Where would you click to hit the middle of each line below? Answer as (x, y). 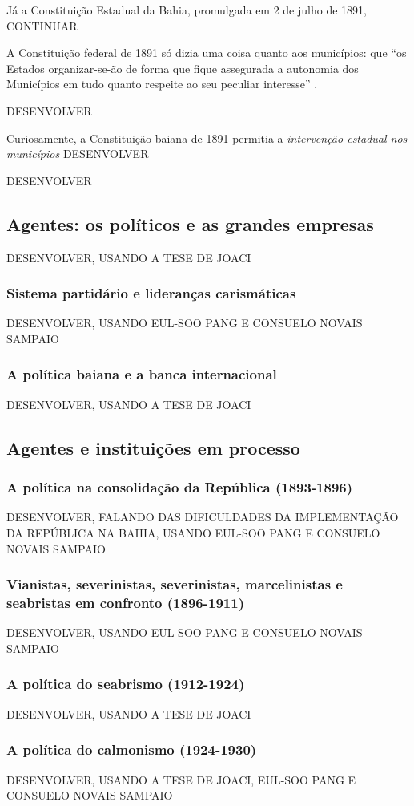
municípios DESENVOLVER (78, 154)
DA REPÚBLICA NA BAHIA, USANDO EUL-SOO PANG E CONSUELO (193, 532)
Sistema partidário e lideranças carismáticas (151, 293)
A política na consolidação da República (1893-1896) (180, 487)
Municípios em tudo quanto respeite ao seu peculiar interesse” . (162, 84)
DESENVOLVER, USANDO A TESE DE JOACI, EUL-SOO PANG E (181, 779)
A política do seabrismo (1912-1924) (126, 684)
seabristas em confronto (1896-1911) (125, 602)
